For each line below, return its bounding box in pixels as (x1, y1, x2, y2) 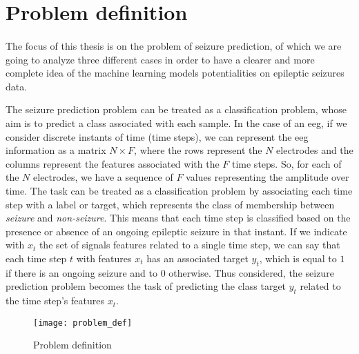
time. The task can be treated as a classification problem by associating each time (6, 183, 353, 197)
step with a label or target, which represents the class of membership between (6, 197, 335, 211)
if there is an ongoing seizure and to (6, 265, 157, 279)
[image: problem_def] (33, 317, 133, 328)
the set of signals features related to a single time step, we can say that (39, 237, 340, 252)
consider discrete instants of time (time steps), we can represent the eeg (6, 129, 309, 144)
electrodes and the (276, 143, 353, 157)
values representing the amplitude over (186, 170, 349, 184)
